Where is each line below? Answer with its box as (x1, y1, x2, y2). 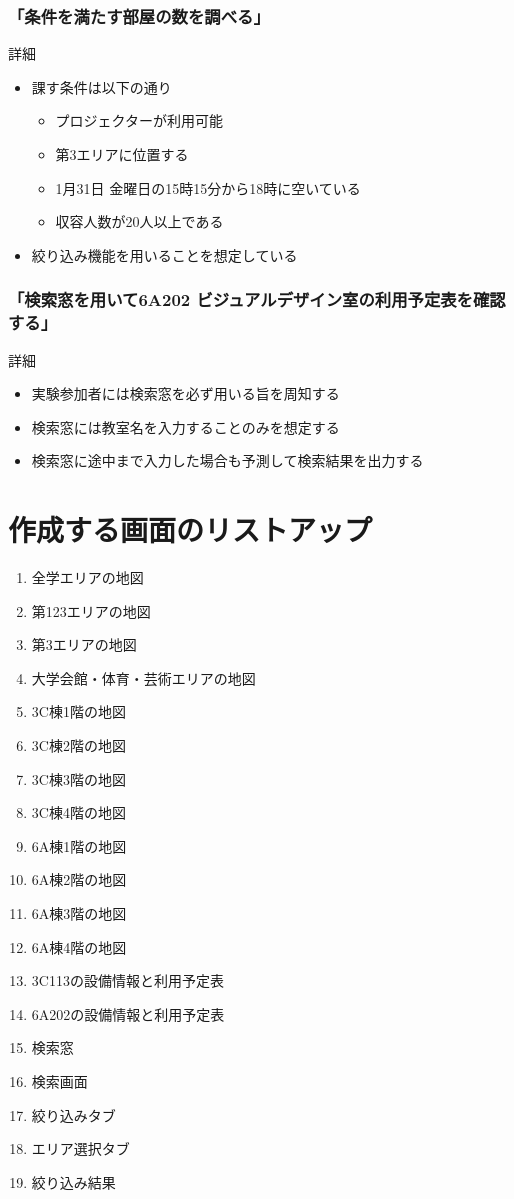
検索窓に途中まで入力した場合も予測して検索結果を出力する (31, 450, 424, 471)
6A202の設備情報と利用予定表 (31, 1003, 225, 1024)
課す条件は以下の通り (31, 76, 172, 97)
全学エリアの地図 (31, 567, 144, 588)
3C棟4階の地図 (31, 802, 126, 823)
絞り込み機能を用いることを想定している (31, 244, 298, 265)
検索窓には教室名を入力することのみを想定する (31, 416, 340, 437)
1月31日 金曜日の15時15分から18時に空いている (55, 177, 361, 198)
